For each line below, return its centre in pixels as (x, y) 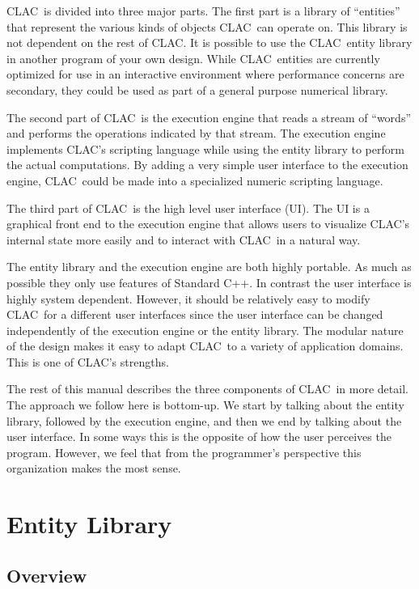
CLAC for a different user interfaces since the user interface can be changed (195, 314)
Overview (47, 575)
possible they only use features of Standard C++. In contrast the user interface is (209, 282)
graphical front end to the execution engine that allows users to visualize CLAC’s (208, 224)
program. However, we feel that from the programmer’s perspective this (184, 452)
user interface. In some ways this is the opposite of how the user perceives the (199, 436)
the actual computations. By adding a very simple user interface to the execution (207, 165)
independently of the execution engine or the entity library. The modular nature (205, 330)
